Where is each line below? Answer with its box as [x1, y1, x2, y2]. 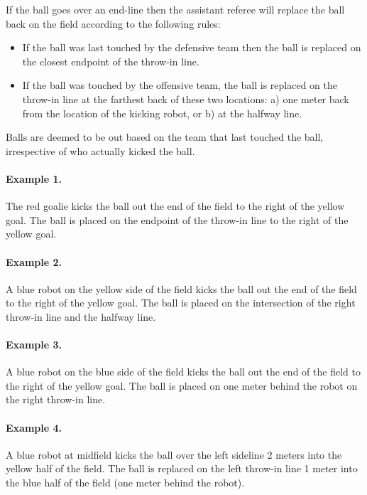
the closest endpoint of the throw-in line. [22, 53, 199, 68]
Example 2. [6, 254, 62, 269]
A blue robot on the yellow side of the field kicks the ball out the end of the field [6, 281, 357, 296]
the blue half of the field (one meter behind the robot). [6, 475, 245, 490]
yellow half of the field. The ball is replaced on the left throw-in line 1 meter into [6, 461, 358, 476]
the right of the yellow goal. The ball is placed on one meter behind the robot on [6, 378, 358, 393]
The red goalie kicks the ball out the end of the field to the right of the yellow [6, 198, 345, 213]
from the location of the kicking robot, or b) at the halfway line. [22, 105, 302, 120]
